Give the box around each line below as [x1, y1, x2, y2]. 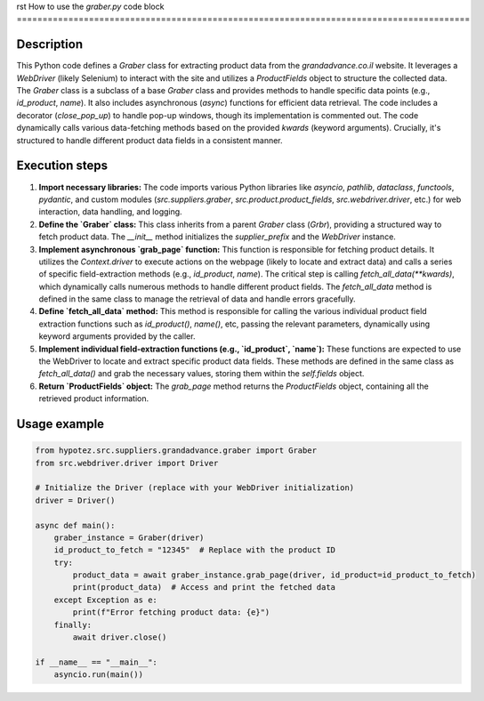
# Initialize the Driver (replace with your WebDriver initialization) [35, 483, 355, 493]
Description [16, 36, 84, 52]
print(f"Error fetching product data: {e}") [72, 608, 270, 617]
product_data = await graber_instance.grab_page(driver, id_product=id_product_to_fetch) [72, 570, 476, 580]
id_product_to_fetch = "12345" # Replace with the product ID [53, 545, 336, 555]
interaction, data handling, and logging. [38, 206, 182, 217]
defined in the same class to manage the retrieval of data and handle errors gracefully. [38, 294, 356, 304]
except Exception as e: [53, 594, 157, 605]
